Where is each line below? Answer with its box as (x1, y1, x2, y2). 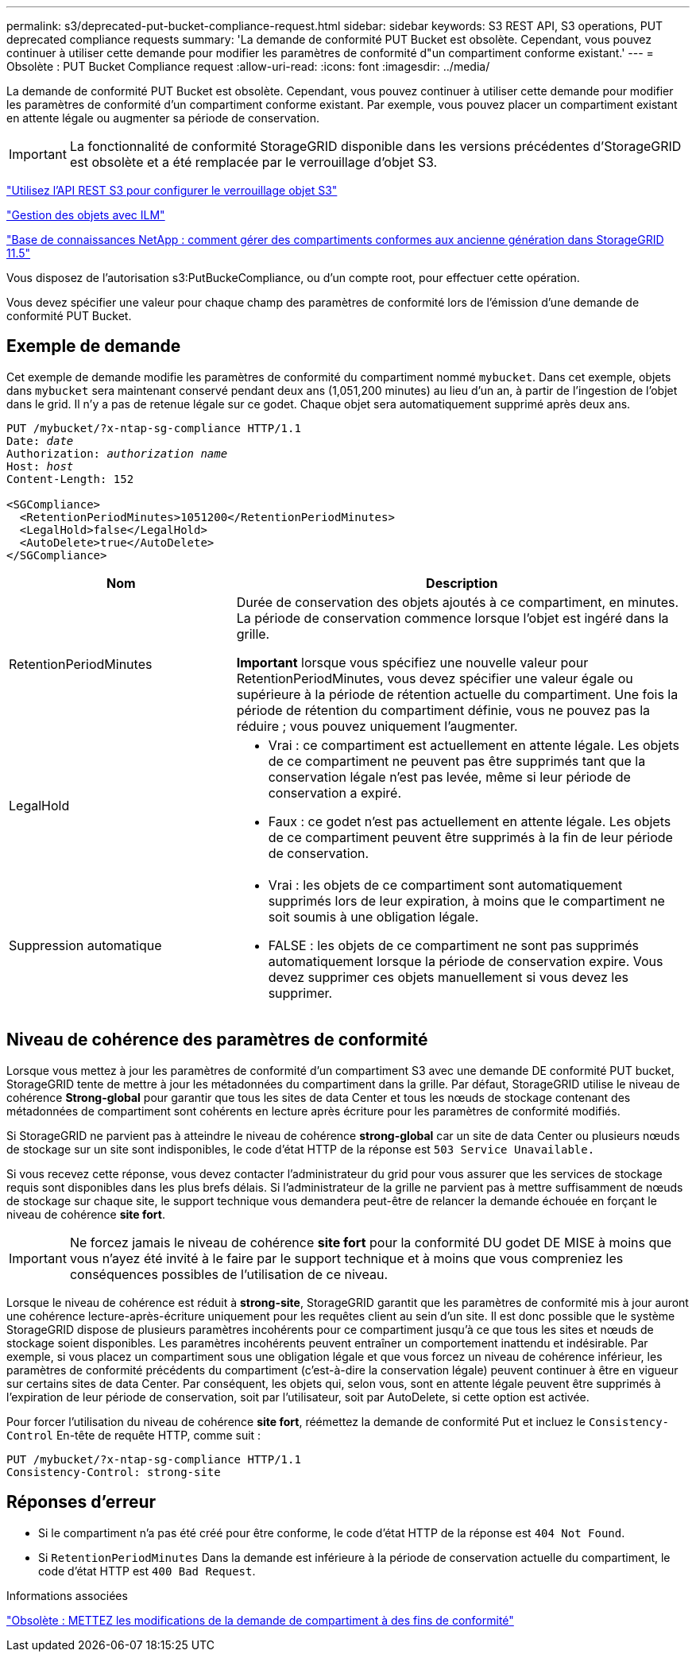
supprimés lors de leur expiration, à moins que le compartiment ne (268, 892, 665, 909)
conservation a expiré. (268, 784, 401, 801)
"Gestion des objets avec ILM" (6, 208, 165, 222)
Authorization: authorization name (6, 446, 228, 460)
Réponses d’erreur (6, 1492, 157, 1513)
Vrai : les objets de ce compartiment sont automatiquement (268, 876, 623, 893)
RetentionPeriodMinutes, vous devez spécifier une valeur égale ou (236, 670, 633, 686)
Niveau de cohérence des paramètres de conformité (6, 1030, 428, 1050)
